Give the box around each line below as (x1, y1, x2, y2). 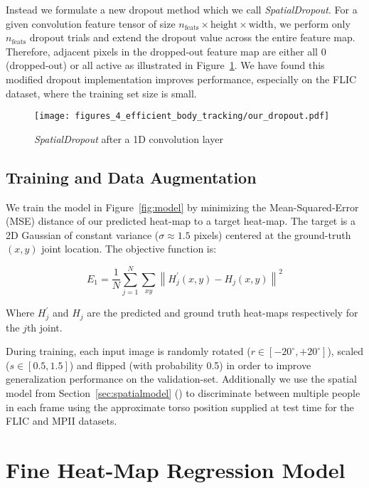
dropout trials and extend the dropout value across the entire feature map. (29, 30, 355, 45)
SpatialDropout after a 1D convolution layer (34, 131, 223, 146)
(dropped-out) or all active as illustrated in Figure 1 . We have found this (6, 58, 325, 73)
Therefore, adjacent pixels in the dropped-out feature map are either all (6, 43, 318, 58)
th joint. (26, 319, 63, 334)
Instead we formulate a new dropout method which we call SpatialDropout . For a (6, 2, 358, 16)
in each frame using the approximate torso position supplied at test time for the (6, 399, 354, 414)
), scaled (327, 344, 364, 359)
